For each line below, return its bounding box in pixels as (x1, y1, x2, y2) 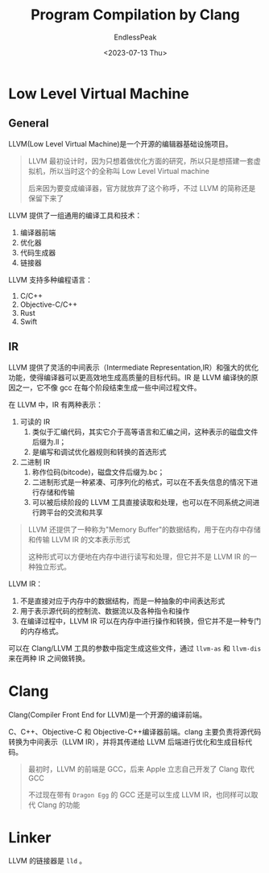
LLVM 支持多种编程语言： (8, 275, 93, 284)
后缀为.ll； (31, 436, 67, 446)
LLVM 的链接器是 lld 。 (8, 856, 87, 866)
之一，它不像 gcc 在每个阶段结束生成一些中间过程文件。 (14, 383, 201, 392)
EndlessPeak (114, 32, 157, 42)
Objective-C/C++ (19, 300, 78, 309)
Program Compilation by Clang (31, 6, 240, 24)
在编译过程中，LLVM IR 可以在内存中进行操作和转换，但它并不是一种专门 (19, 616, 262, 626)
